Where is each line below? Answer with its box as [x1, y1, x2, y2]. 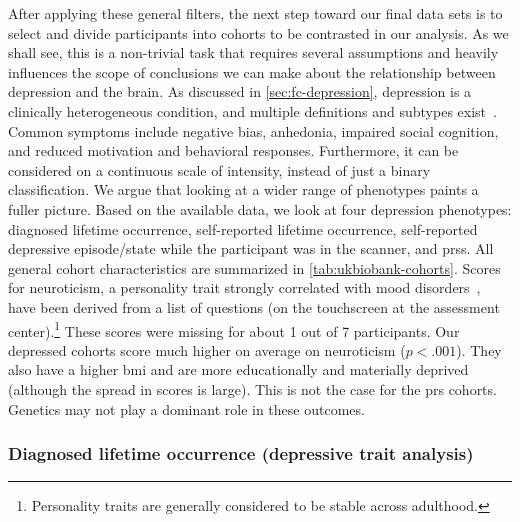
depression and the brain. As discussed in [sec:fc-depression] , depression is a [8, 81, 472, 102]
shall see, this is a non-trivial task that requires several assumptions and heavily [8, 42, 499, 63]
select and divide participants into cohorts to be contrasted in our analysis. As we [8, 22, 509, 43]
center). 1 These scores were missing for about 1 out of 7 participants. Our [8, 317, 460, 341]
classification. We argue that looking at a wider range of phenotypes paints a [8, 179, 479, 200]
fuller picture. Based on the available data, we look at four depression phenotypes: [8, 198, 512, 219]
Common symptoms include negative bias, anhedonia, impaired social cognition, [8, 120, 499, 141]
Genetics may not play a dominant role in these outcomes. [8, 398, 365, 419]
